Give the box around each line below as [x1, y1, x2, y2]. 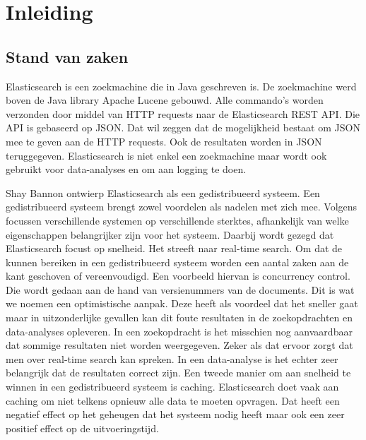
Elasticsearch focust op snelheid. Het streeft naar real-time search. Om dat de [6, 241, 343, 256]
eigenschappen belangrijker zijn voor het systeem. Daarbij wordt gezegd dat [6, 227, 334, 242]
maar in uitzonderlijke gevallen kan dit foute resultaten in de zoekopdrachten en [6, 310, 353, 325]
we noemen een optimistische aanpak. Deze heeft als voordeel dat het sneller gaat [6, 296, 358, 311]
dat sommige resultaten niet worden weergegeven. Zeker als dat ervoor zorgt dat [6, 338, 353, 352]
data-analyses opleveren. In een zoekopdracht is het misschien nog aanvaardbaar [6, 323, 353, 338]
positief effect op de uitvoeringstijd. [6, 420, 159, 435]
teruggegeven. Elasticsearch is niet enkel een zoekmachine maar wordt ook [6, 148, 327, 162]
